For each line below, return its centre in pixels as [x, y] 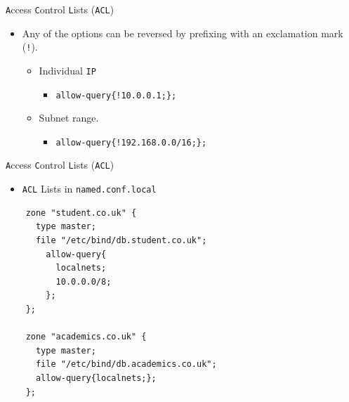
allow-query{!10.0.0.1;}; [116, 95]
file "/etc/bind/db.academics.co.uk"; [126, 364]
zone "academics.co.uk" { [86, 337]
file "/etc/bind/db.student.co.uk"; [121, 240]
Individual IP [67, 70]
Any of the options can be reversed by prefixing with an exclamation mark [183, 33]
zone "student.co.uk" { [81, 213]
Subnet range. [69, 118]
